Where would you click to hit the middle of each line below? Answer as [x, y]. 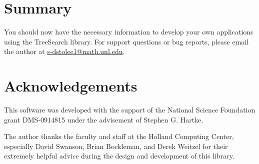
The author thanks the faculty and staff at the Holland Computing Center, [119, 136]
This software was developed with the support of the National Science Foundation [130, 110]
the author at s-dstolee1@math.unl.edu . [64, 51]
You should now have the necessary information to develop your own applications [129, 32]
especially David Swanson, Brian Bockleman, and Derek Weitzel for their [116, 146]
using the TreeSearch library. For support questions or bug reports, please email [126, 41]
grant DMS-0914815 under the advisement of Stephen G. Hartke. [104, 119]
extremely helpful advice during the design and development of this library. [119, 156]
